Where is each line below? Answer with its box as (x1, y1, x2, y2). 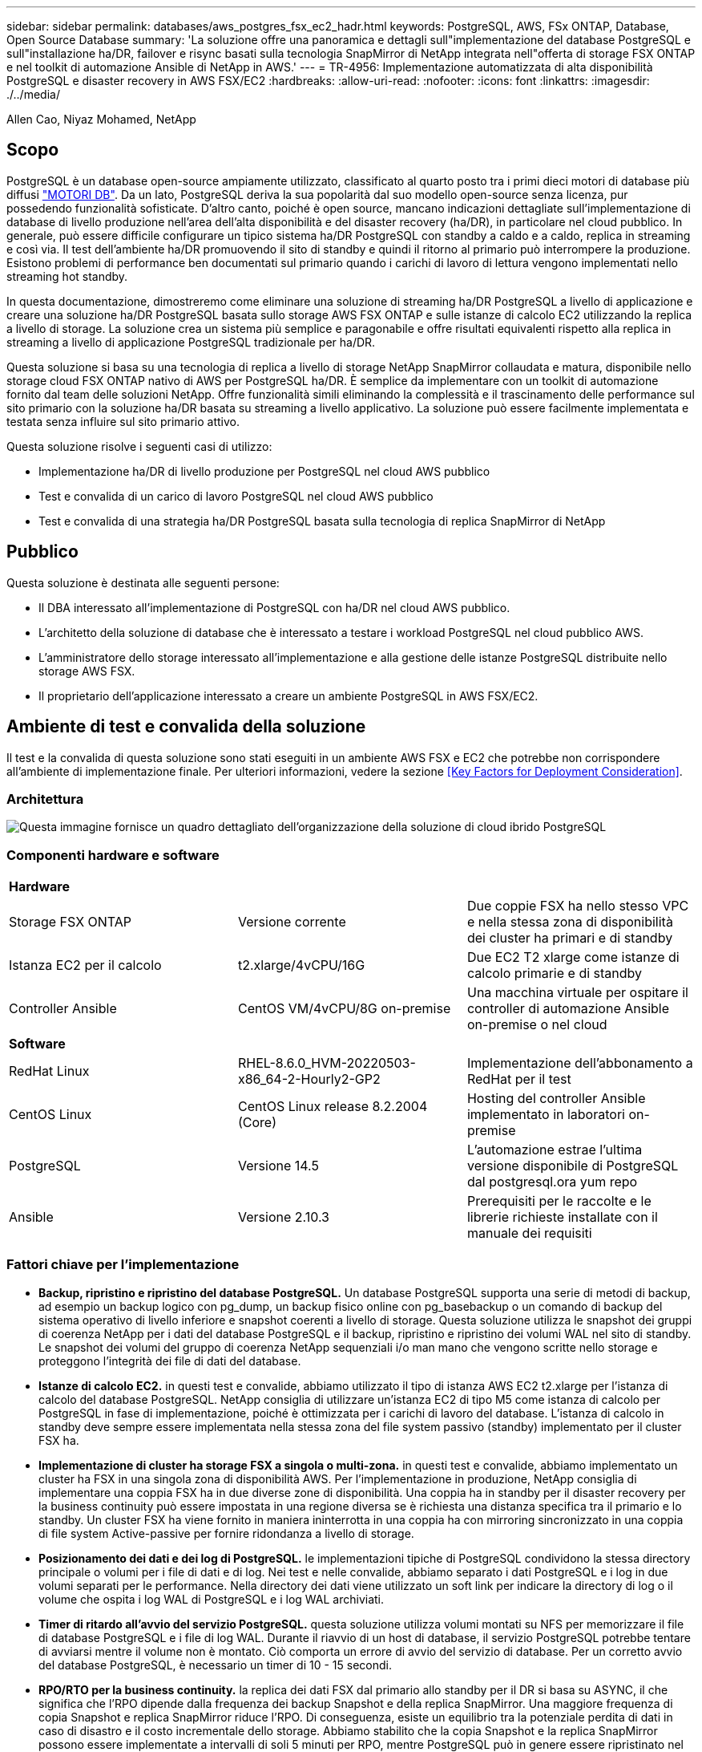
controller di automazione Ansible (466, 1000, 670, 1017)
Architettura (6, 790, 84, 807)
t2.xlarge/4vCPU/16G (237, 957, 365, 974)
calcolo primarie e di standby (466, 965, 643, 982)
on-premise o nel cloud (466, 1016, 607, 1033)
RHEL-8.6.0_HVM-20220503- (237, 1055, 416, 1072)
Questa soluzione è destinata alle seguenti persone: (6, 575, 280, 590)
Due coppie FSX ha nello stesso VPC (466, 898, 689, 915)
